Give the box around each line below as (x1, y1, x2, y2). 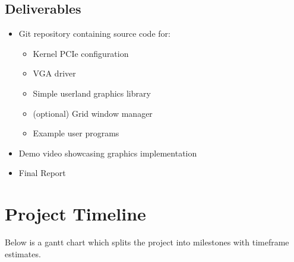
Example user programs (33, 127, 119, 139)
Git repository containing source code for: (18, 27, 170, 40)
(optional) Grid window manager (33, 107, 153, 119)
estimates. (5, 247, 41, 260)
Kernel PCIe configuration (33, 47, 129, 59)
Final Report (18, 167, 66, 179)
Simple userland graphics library (33, 87, 151, 99)
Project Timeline (5, 202, 146, 226)
